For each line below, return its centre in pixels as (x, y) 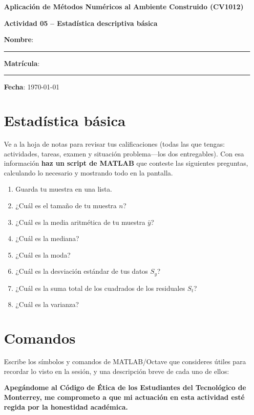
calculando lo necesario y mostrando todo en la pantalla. (88, 172)
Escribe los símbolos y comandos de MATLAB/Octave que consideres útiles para (125, 361)
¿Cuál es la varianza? (47, 304)
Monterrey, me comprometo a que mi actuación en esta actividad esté (124, 397)
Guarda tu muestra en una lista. (64, 189)
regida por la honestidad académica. (66, 406)
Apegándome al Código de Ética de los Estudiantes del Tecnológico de (125, 387)
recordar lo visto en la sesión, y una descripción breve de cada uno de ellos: (116, 371)
